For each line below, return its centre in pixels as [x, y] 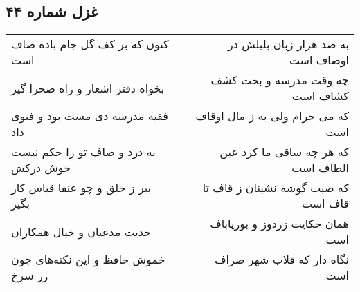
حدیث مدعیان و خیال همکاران [81, 231]
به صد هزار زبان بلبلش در [288, 44]
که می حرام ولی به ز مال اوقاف [272, 116]
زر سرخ [30, 275]
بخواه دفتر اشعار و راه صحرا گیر [88, 88]
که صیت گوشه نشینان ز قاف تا [276, 188]
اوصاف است [319, 60]
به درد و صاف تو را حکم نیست [83, 152]
